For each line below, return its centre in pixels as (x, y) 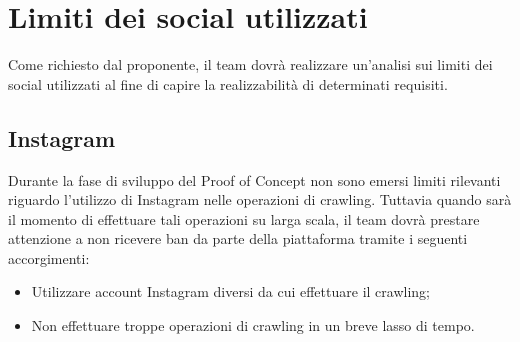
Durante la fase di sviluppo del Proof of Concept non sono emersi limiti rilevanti (254, 179)
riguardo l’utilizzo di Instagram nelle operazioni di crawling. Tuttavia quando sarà (260, 199)
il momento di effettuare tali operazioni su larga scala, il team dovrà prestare (244, 218)
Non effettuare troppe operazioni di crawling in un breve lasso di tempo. (253, 325)
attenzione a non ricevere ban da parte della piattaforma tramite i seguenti (238, 238)
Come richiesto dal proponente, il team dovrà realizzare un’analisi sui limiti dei (250, 64)
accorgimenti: (49, 257)
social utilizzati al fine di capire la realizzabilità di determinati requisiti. (228, 83)
